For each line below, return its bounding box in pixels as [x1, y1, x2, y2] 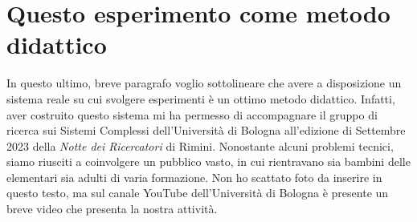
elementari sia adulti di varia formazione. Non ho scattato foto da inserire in [6, 168, 382, 185]
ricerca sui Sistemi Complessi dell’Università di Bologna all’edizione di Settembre [6, 122, 406, 139]
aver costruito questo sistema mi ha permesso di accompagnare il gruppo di [6, 106, 378, 123]
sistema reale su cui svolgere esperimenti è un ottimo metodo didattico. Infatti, [6, 90, 395, 107]
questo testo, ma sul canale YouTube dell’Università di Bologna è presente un [6, 184, 389, 201]
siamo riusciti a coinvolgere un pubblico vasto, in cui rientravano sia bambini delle [6, 153, 411, 170]
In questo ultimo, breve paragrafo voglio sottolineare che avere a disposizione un [6, 75, 402, 91]
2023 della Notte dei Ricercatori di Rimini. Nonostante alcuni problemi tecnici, [6, 137, 394, 154]
